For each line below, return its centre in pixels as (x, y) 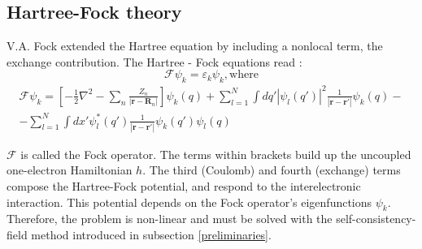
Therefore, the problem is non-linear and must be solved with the (170, 219)
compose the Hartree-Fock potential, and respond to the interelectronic (184, 186)
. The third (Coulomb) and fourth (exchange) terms (272, 170)
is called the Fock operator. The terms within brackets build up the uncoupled (216, 154)
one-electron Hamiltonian (70, 170)
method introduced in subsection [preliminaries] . (151, 235)
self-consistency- (376, 219)
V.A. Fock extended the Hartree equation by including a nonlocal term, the (195, 46)
